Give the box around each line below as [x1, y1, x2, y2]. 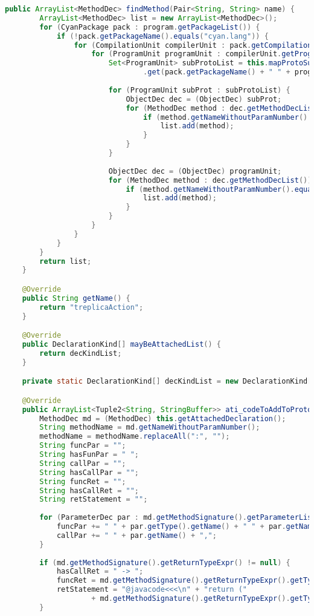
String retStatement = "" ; [39, 495, 148, 504]
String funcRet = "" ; [39, 477, 126, 486]
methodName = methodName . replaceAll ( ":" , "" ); [39, 432, 230, 441]
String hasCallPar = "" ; [39, 468, 139, 477]
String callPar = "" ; [39, 459, 126, 468]
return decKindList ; [39, 349, 122, 358]
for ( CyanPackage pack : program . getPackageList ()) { [39, 22, 260, 31]
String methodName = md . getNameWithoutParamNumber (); [39, 423, 260, 432]
